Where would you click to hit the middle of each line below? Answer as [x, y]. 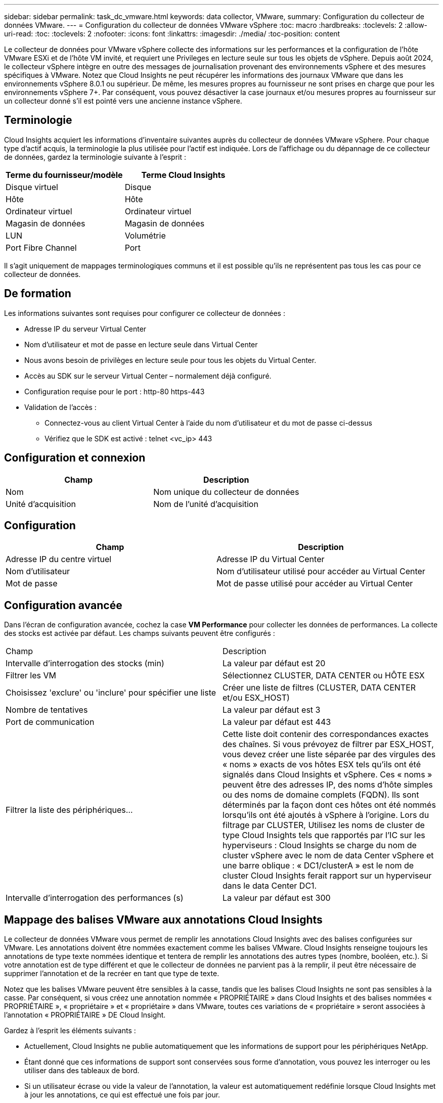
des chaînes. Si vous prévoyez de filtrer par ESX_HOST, [328, 744]
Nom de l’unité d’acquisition [206, 504]
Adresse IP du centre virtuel [59, 559]
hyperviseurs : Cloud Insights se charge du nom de [320, 845]
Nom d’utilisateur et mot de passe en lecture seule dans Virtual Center [141, 344]
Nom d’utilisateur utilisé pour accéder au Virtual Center [321, 571]
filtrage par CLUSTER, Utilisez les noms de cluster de [324, 825]
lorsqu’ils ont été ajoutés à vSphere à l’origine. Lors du [326, 815]
